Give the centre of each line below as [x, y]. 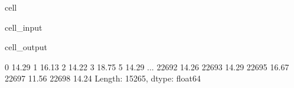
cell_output [26, 47]
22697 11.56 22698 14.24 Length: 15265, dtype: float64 [103, 78]
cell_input [24, 27]
